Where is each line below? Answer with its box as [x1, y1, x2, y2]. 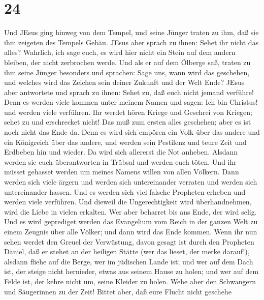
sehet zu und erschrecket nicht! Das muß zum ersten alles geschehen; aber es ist [4, 116, 251, 127]
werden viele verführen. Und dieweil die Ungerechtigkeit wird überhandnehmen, [4, 196, 252, 207]
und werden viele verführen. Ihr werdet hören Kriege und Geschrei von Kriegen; [4, 106, 252, 117]
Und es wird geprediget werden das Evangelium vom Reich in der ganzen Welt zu [4, 216, 258, 227]
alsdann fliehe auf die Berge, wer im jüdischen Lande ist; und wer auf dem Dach [4, 256, 253, 266]
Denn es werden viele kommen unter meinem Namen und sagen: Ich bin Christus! [4, 97, 258, 107]
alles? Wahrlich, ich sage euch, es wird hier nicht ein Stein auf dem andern [4, 47, 236, 57]
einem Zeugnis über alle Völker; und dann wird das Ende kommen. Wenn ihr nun [4, 226, 257, 236]
